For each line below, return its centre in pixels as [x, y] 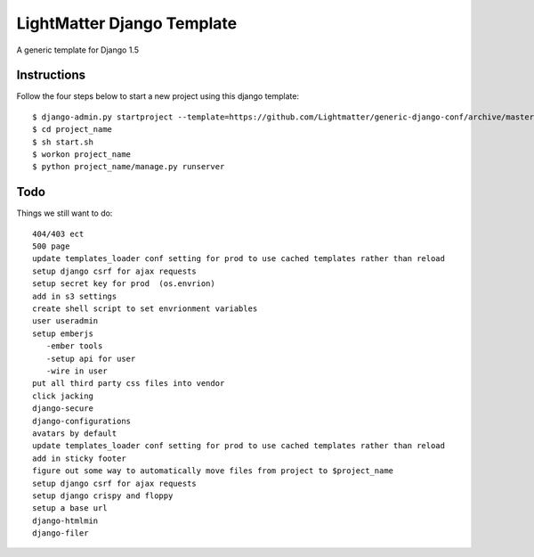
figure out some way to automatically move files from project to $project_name [213, 471]
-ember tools [74, 346]
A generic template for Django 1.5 [78, 50]
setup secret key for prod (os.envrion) [124, 284]
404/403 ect [58, 233]
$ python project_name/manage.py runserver [129, 167]
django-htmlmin [65, 520]
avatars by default [75, 433]
